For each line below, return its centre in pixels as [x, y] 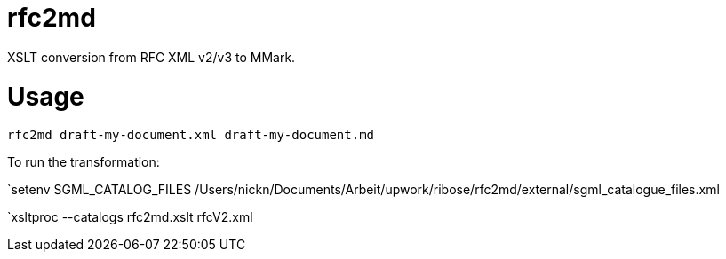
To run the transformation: [84, 162]
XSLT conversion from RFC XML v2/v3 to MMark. [152, 57]
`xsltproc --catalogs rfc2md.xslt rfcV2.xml [130, 217]
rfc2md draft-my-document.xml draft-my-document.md [191, 135]
